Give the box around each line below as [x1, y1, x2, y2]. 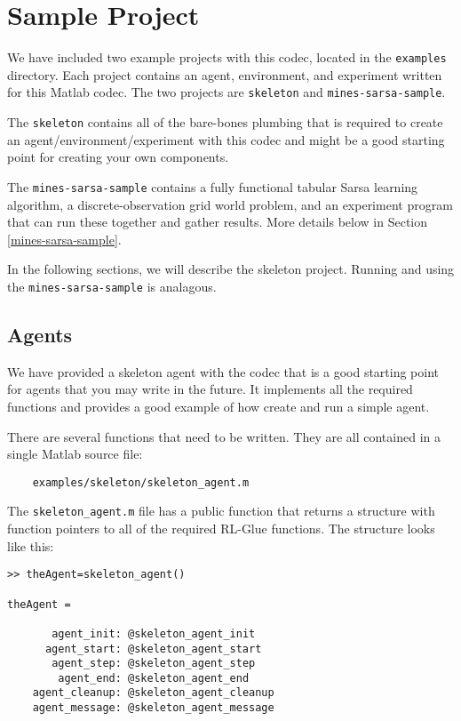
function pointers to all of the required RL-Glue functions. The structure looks [7, 519, 435, 538]
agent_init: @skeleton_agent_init [52, 627, 256, 640]
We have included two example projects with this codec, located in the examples [7, 48, 447, 67]
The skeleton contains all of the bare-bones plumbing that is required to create [7, 113, 443, 132]
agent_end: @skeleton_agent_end [58, 671, 250, 685]
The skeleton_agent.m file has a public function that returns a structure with [7, 501, 435, 520]
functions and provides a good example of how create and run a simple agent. [7, 397, 430, 415]
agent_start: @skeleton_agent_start [44, 642, 262, 655]
